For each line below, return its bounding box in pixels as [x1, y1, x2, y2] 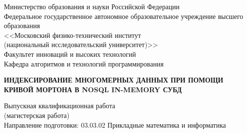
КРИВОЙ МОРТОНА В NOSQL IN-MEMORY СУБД [4, 84, 182, 94]
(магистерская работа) [4, 110, 70, 120]
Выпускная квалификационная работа [4, 100, 115, 111]
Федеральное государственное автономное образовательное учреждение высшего [4, 11, 244, 21]
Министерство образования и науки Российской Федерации [4, 1, 180, 11]
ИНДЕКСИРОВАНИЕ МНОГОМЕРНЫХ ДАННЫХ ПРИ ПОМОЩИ [4, 75, 224, 85]
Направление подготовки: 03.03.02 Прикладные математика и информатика [4, 119, 226, 130]
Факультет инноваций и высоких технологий [4, 49, 136, 59]
